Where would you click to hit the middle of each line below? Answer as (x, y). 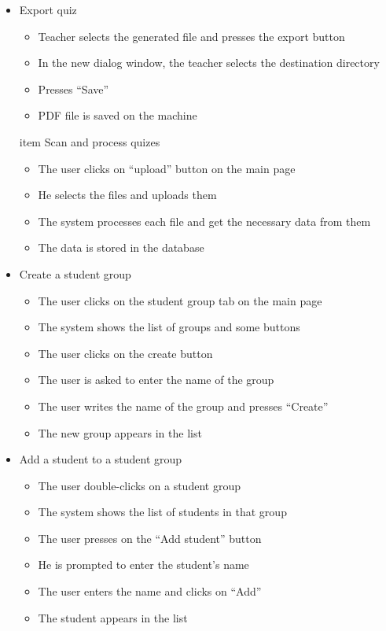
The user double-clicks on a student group (139, 485)
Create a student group (75, 273)
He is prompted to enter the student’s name (143, 565)
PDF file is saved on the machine (118, 115)
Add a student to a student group (101, 459)
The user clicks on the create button (125, 353)
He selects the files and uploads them (127, 195)
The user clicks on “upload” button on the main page (167, 168)
